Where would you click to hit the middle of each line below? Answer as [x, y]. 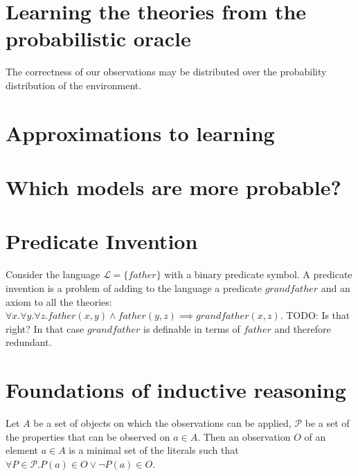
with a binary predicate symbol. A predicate [258, 274]
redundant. [29, 342]
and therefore [303, 328]
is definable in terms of [191, 328]
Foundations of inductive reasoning [176, 390]
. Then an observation [244, 436]
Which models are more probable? [173, 187]
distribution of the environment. [74, 85]
